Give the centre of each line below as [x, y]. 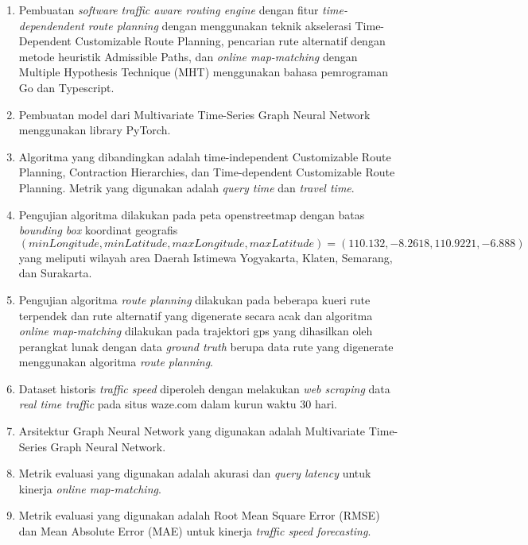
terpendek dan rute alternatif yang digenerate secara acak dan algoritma [196, 315]
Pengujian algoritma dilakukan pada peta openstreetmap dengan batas [192, 214]
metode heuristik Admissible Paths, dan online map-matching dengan [188, 56]
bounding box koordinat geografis [98, 230]
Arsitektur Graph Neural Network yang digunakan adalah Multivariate [192, 431]
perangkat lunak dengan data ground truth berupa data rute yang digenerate [206, 346]
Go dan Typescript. [66, 87]
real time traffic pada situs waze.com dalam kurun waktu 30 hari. [178, 404]
